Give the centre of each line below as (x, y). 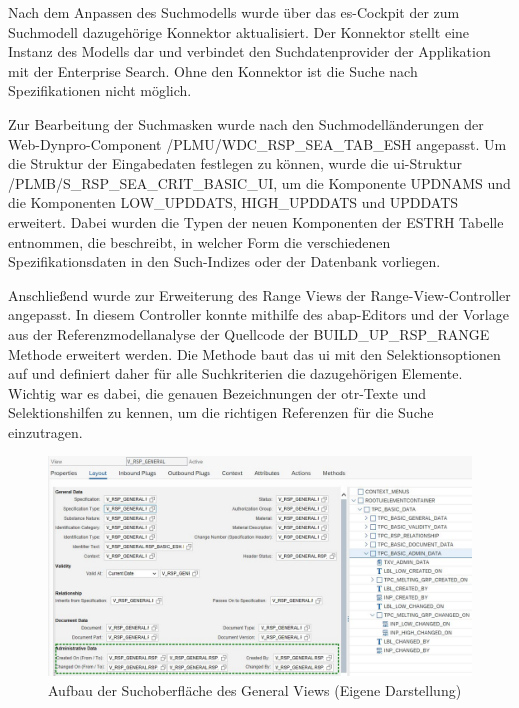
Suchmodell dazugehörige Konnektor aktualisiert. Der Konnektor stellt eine (239, 31)
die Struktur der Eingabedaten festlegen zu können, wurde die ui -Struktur (235, 163)
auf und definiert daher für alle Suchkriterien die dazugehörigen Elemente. (235, 373)
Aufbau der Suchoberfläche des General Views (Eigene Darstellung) (255, 689)
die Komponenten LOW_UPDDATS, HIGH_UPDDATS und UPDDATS (233, 202)
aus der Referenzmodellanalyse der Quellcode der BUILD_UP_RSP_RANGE (249, 333)
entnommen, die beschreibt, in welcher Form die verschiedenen (199, 241)
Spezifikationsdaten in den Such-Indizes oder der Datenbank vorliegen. (224, 261)
